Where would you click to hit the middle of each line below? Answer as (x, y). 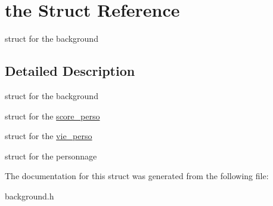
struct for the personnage (51, 156)
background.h (30, 196)
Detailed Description (70, 71)
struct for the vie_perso (49, 136)
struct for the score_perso (52, 116)
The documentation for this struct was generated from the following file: (137, 176)
